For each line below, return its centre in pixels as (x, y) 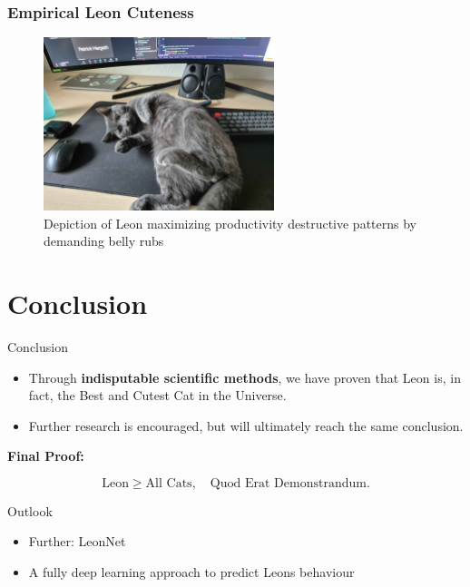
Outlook (30, 510)
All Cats (169, 483)
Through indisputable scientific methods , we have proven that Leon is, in (245, 377)
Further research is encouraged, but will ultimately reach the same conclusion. (246, 425)
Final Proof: (46, 456)
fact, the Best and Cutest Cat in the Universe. (157, 395)
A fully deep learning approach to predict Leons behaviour (191, 572)
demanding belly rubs (104, 241)
